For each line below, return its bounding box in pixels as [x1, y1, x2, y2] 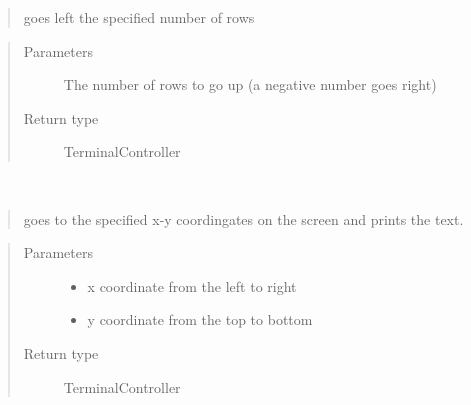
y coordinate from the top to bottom [87, 309, 313, 330]
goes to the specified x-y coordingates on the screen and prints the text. [23, 208, 464, 229]
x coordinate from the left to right [87, 275, 297, 296]
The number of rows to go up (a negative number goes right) [63, 74, 437, 95]
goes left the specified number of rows [23, 7, 255, 27]
